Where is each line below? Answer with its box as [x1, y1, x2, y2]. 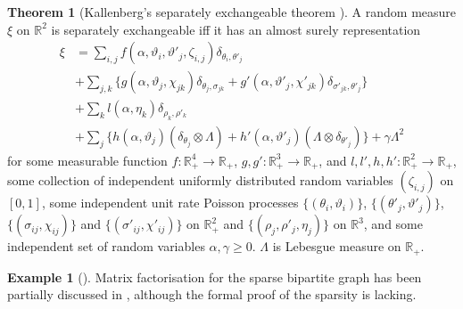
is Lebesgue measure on [272, 237, 401, 256]
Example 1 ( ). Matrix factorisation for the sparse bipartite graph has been [7, 267, 422, 286]
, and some [363, 215, 423, 233]
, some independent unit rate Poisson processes [41, 193, 299, 212]
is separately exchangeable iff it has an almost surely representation [51, 20, 421, 38]
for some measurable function [7, 150, 168, 169]
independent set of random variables [7, 237, 205, 256]
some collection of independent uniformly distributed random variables [7, 171, 393, 190]
